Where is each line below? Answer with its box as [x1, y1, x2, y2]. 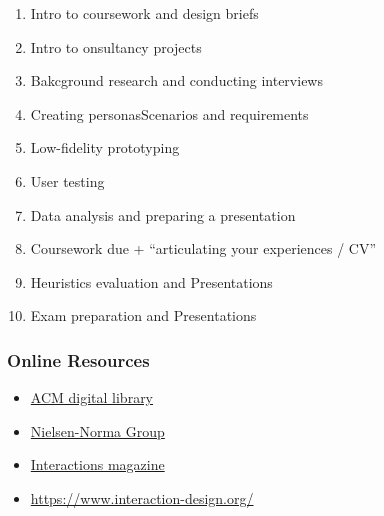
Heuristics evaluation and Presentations [30, 271, 273, 292]
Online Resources [7, 347, 150, 372]
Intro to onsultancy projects [30, 36, 202, 57]
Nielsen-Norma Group [30, 420, 165, 441]
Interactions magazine [30, 454, 165, 475]
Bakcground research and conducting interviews [30, 70, 323, 91]
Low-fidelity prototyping [30, 137, 180, 158]
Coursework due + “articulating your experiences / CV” [30, 238, 377, 259]
